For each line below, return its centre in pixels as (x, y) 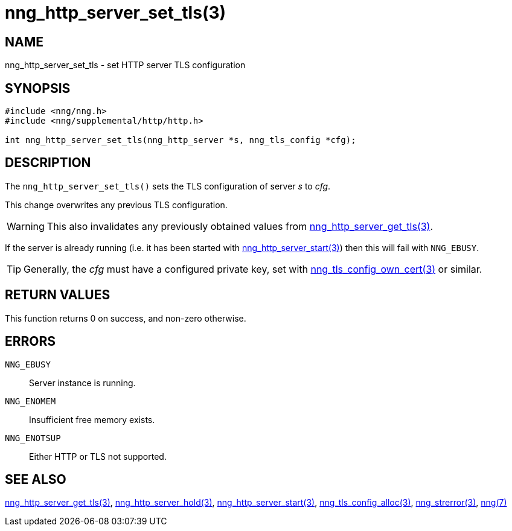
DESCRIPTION (48, 163)
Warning (26, 226)
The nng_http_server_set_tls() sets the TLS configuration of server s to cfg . (168, 186)
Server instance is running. (82, 383)
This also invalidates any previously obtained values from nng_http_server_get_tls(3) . (240, 226)
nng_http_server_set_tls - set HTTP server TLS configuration (125, 65)
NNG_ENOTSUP (33, 438)
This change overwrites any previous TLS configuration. (116, 205)
